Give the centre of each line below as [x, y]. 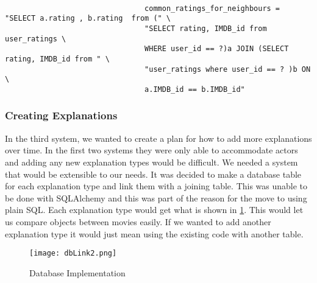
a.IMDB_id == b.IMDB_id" [195, 89]
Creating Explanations [61, 115]
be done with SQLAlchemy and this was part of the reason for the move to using [156, 197]
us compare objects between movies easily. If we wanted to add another [138, 221]
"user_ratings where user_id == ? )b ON [228, 69]
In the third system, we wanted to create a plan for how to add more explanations [158, 138]
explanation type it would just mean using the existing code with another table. [154, 233]
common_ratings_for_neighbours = [212, 8]
